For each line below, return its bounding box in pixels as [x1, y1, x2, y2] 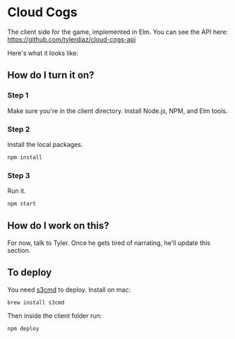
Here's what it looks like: [7, 49, 79, 57]
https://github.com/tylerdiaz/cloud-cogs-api [7, 35, 136, 43]
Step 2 [7, 124, 30, 134]
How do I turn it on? [7, 69, 95, 81]
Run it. [7, 186, 26, 195]
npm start [7, 201, 37, 208]
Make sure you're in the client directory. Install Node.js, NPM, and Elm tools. [7, 107, 228, 115]
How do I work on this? [7, 220, 109, 232]
